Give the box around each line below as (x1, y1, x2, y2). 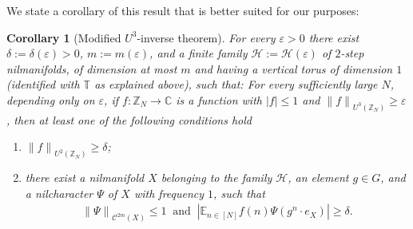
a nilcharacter (25, 184, 93, 201)
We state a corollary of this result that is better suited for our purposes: (6, 2, 359, 18)
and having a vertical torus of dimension (194, 60, 393, 77)
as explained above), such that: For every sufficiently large (94, 76, 378, 93)
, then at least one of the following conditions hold (6, 111, 252, 128)
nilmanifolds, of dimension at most (6, 60, 177, 77)
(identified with (6, 76, 80, 93)
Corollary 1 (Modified (6, 29, 121, 45)
